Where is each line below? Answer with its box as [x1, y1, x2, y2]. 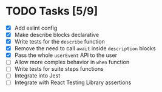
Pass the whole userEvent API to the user [14, 51, 118, 59]
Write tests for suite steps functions [14, 65, 104, 73]
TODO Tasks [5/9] [5, 4, 98, 18]
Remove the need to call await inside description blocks [14, 45, 156, 52]
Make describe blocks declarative [14, 31, 100, 38]
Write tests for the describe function [14, 38, 106, 45]
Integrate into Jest [14, 72, 61, 79]
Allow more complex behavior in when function [14, 59, 130, 66]
